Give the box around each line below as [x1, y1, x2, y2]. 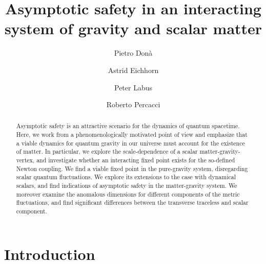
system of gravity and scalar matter [4, 18, 262, 39]
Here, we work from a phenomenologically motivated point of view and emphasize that [16, 130, 248, 139]
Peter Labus [114, 82, 152, 92]
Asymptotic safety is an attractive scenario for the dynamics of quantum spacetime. [16, 122, 240, 130]
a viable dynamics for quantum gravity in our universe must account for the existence [16, 138, 245, 147]
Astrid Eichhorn [108, 64, 159, 75]
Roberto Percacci [106, 99, 160, 110]
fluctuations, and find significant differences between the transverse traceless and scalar [16, 198, 249, 207]
